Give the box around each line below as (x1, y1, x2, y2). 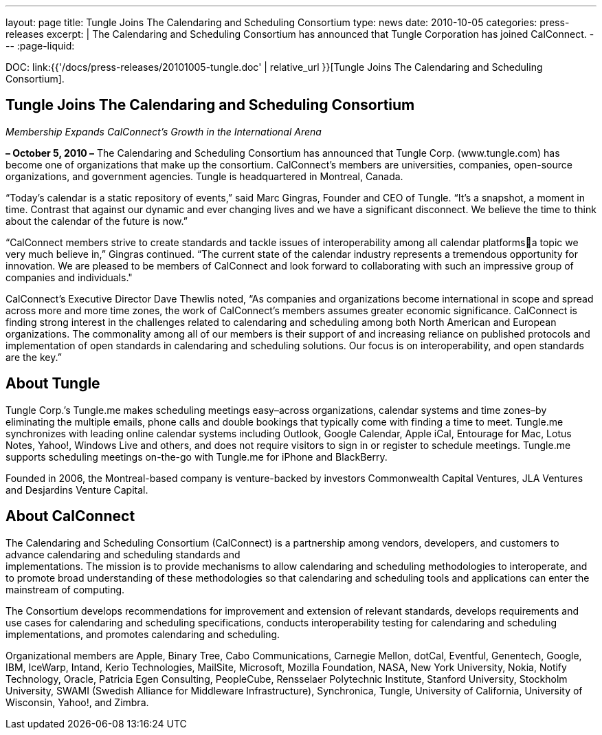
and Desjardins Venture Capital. (5, 483, 148, 496)
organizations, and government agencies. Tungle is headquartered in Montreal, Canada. (5, 170, 403, 182)
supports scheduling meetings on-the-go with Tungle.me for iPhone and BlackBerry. (5, 450, 388, 463)
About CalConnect (5, 507, 135, 525)
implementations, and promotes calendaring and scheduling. (5, 628, 280, 640)
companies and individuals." (5, 271, 133, 283)
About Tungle (5, 375, 100, 393)
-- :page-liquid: (5, 40, 75, 52)
